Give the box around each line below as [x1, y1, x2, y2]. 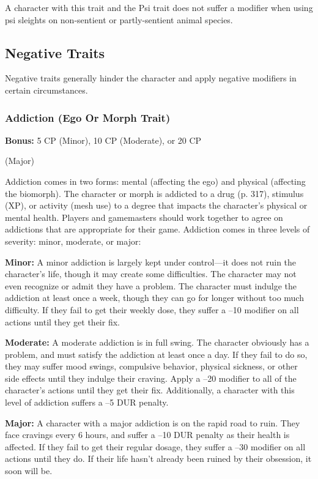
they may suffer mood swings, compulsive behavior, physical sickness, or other [5, 360, 298, 373]
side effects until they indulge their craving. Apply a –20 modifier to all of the [5, 371, 297, 384]
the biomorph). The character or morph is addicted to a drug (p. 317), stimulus [5, 187, 304, 199]
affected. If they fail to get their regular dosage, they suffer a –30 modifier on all [5, 440, 306, 453]
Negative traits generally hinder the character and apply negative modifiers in [5, 72, 297, 84]
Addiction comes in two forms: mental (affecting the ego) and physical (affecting [5, 174, 306, 187]
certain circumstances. [5, 83, 88, 96]
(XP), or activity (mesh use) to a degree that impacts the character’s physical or [5, 199, 308, 212]
